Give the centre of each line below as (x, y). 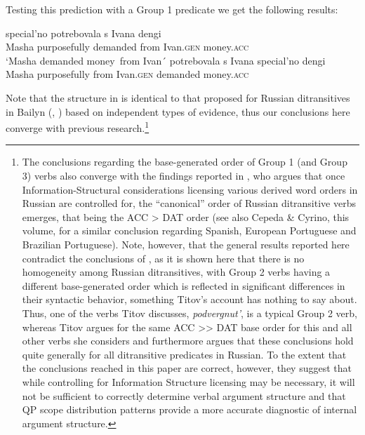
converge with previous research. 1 (78, 127)
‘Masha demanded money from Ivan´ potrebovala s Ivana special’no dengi (166, 60)
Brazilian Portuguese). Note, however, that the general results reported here (186, 244)
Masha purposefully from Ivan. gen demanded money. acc (127, 74)
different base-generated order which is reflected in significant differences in (184, 285)
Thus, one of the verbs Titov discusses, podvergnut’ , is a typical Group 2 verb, (190, 313)
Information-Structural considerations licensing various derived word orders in (190, 189)
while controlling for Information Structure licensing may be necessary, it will (188, 381)
